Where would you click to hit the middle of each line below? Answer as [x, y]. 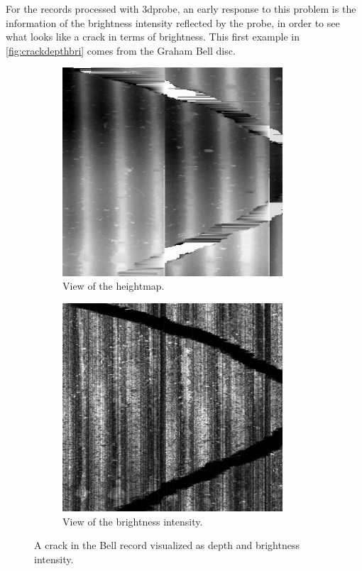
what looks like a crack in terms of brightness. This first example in [153, 37]
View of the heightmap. [114, 286]
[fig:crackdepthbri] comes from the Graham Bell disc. [121, 50]
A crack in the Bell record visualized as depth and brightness [167, 545]
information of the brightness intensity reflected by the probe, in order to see [173, 22]
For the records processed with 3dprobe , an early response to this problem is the [181, 9]
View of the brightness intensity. [133, 521]
